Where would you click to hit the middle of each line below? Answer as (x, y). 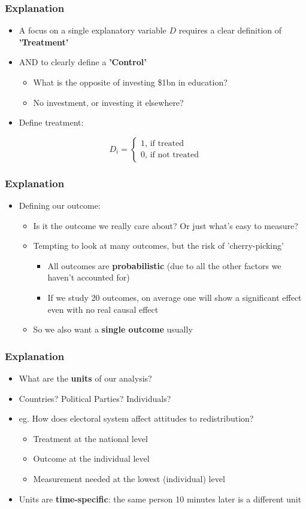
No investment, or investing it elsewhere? (108, 102)
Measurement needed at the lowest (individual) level (129, 478)
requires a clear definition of (230, 30)
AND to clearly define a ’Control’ (83, 62)
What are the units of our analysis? (85, 378)
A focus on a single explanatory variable (93, 30)
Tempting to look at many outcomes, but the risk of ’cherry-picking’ (158, 246)
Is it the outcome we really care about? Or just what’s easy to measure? (166, 225)
